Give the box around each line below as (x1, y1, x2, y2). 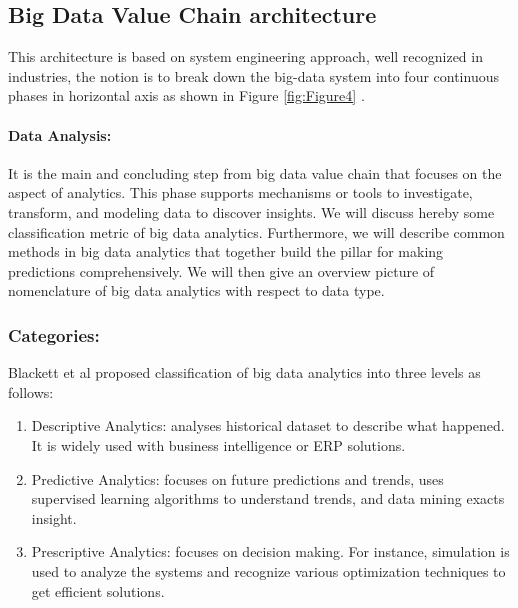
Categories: (8, 322, 100, 347)
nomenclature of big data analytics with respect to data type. (8, 280, 385, 301)
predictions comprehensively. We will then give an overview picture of (8, 260, 435, 281)
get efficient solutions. (31, 580, 165, 601)
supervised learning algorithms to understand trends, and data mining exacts (31, 488, 505, 509)
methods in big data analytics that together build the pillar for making (8, 241, 444, 262)
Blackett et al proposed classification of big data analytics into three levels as (8, 362, 481, 383)
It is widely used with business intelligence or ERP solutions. (31, 434, 406, 455)
